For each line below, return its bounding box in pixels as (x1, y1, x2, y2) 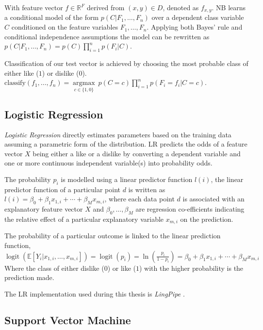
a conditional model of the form (4, 12, 99, 22)
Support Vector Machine (4, 312, 131, 327)
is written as (128, 184, 165, 194)
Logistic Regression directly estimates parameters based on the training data (4, 129, 231, 139)
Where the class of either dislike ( (4, 263, 104, 273)
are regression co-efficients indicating (135, 204, 245, 214)
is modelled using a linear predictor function (61, 174, 193, 184)
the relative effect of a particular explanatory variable (4, 214, 164, 224)
